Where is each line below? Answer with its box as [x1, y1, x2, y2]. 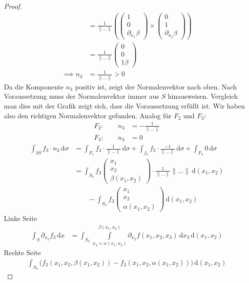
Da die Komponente [4, 81, 64, 91]
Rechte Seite [4, 247, 41, 258]
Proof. [4, 1, 22, 11]
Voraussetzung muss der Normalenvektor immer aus [4, 91, 159, 101]
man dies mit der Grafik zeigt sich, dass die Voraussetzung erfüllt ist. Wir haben [4, 100, 245, 110]
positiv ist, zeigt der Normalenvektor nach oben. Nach [75, 81, 237, 91]
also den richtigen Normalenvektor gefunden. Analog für [4, 110, 172, 120]
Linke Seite [4, 213, 37, 223]
